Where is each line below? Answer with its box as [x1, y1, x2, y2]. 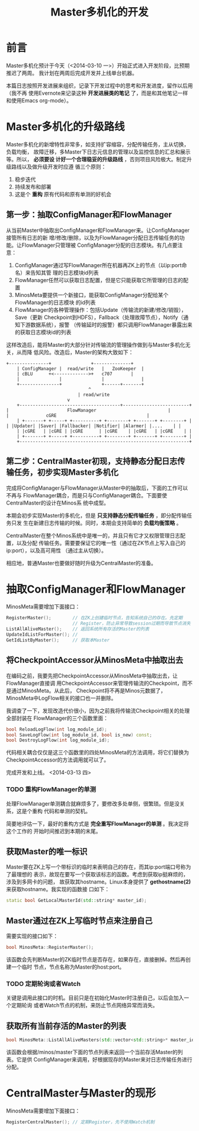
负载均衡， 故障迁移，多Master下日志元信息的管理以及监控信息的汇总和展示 [6, 148, 191, 155]
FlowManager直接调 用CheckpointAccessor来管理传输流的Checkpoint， [6, 679, 182, 687]
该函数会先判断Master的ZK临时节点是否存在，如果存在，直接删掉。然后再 [6, 955, 185, 963]
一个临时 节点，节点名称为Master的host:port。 [11, 963, 125, 970]
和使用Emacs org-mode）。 [6, 96, 72, 104]
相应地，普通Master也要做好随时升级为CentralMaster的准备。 [6, 559, 157, 566]
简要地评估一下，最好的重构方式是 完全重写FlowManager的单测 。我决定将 [6, 820, 190, 827]
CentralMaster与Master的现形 [6, 1086, 156, 1100]
